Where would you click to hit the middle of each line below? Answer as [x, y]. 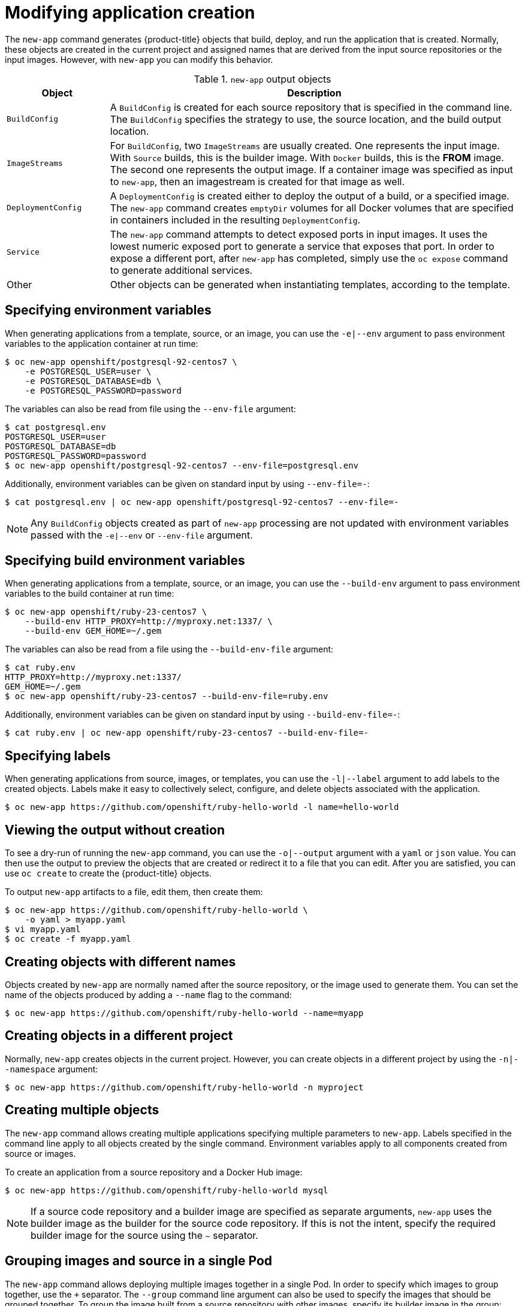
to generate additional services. [181, 270]
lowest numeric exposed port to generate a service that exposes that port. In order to [302, 246]
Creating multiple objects [82, 1110]
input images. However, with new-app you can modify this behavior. [139, 59]
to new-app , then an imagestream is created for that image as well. [257, 181]
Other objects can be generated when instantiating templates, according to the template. [310, 284]
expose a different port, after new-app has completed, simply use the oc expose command [309, 258]
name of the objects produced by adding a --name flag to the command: [148, 994]
